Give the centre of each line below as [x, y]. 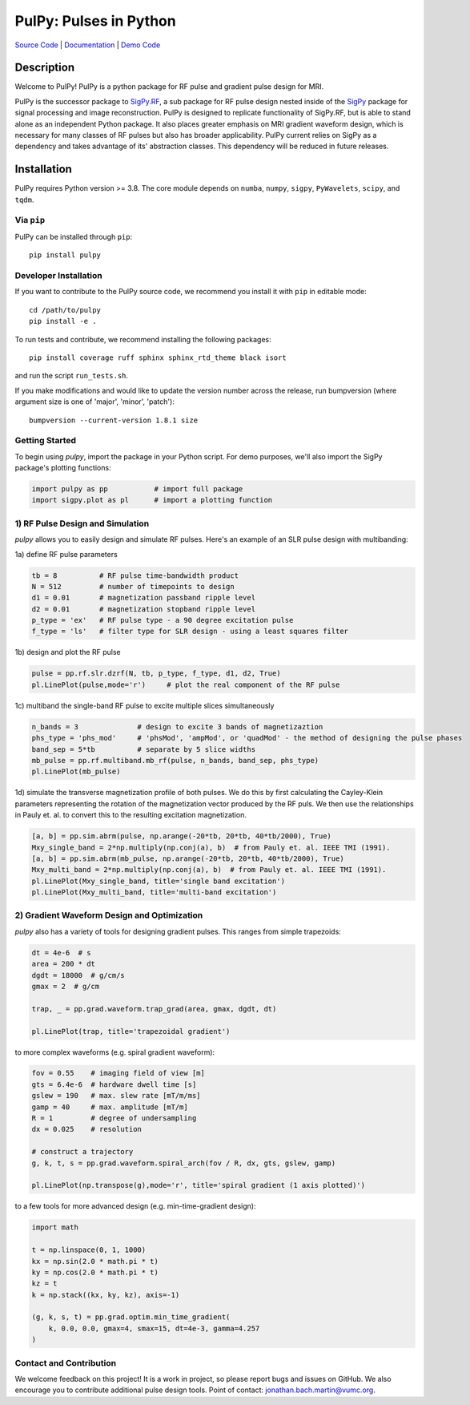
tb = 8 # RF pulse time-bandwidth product [135, 575]
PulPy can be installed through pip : [73, 236]
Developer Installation [59, 275]
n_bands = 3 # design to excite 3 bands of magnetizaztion [177, 727]
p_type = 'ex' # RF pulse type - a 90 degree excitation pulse [163, 620]
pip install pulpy [65, 255]
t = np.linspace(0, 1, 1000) [89, 1250]
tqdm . [24, 200]
